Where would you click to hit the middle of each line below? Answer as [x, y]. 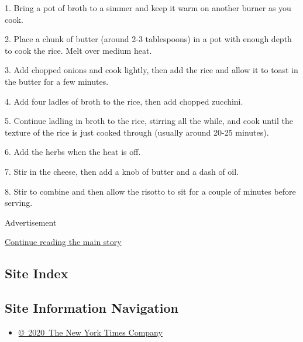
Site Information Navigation [92, 308]
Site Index [37, 273]
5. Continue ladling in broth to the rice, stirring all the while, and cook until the [149, 121]
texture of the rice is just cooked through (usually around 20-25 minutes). [137, 132]
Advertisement [31, 222]
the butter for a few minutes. [57, 81]
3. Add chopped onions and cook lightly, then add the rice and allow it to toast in [151, 70]
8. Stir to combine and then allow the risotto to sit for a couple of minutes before [150, 191]
